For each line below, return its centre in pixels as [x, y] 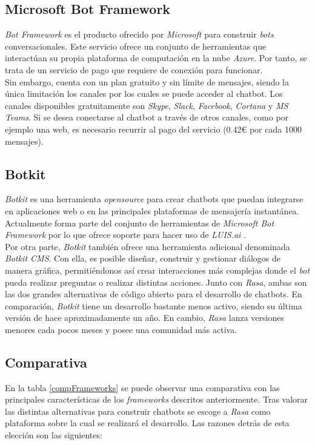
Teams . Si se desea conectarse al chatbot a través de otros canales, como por [147, 117]
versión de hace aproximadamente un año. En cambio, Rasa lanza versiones [144, 318]
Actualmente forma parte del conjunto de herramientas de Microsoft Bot [140, 222]
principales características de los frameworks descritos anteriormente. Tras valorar [157, 399]
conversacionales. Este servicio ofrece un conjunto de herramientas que [136, 46]
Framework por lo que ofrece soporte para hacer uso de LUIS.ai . [125, 235]
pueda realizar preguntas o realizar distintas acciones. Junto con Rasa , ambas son [156, 282]
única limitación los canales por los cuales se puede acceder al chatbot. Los [144, 94]
